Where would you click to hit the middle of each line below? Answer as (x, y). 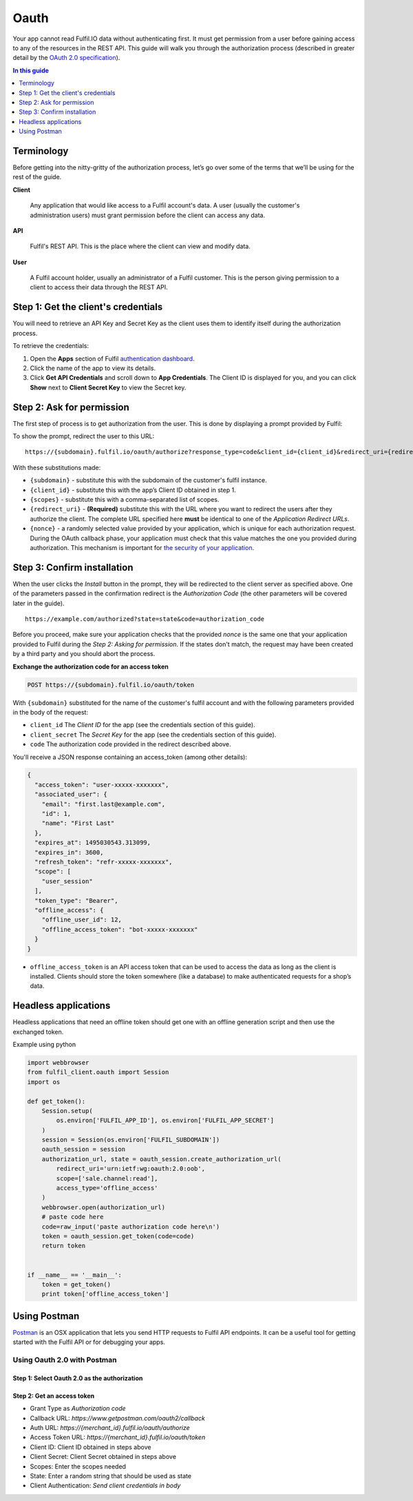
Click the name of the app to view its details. (93, 368)
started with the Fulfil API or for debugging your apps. (89, 1342)
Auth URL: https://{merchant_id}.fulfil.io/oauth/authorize (110, 1427)
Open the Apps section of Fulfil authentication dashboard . (113, 358)
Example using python (44, 1044)
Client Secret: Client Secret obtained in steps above (103, 1457)
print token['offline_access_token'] (105, 1294)
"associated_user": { (71, 795)
